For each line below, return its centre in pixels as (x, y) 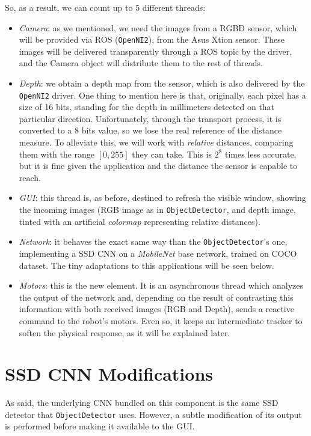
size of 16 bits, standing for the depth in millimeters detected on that (147, 107)
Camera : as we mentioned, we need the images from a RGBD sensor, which (158, 27)
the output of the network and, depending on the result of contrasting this (156, 297)
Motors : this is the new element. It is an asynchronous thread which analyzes (161, 285)
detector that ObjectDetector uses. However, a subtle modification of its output (153, 414)
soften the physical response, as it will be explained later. (125, 332)
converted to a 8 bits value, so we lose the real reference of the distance (150, 130)
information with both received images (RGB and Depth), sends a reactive (156, 309)
